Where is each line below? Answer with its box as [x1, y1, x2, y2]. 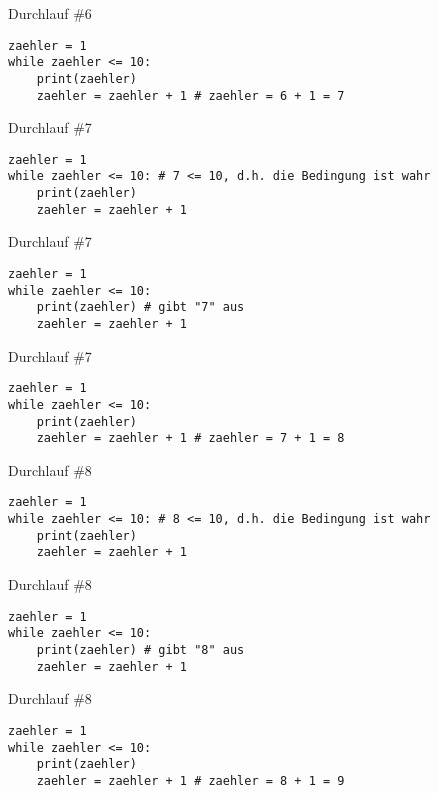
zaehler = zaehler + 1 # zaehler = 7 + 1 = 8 [36, 431, 345, 446]
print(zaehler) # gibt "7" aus [36, 300, 245, 315]
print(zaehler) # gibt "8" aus [36, 643, 245, 657]
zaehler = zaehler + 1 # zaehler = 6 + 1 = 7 [36, 88, 345, 103]
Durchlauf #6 [8, 3, 92, 23]
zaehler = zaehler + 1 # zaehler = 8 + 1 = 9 [36, 773, 345, 788]
